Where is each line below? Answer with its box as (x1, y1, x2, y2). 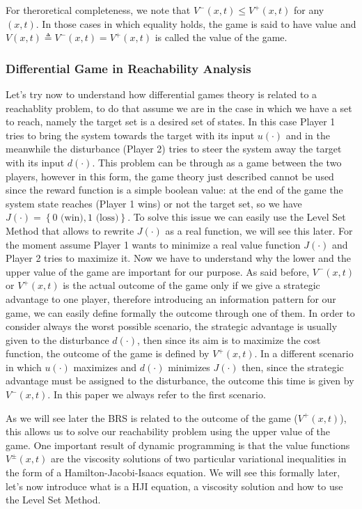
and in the (285, 127, 330, 142)
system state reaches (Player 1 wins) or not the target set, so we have (6, 196, 302, 210)
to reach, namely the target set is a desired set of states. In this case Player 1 (6, 114, 336, 129)
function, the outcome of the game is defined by (6, 346, 210, 361)
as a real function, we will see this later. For (165, 223, 353, 237)
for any (293, 3, 324, 17)
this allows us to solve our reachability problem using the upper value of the (6, 424, 331, 439)
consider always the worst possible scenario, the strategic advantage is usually (6, 319, 338, 334)
